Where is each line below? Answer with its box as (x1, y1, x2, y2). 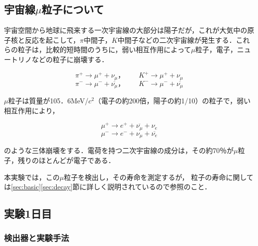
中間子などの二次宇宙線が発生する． (117, 34, 236, 45)
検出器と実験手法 (4, 232, 69, 244)
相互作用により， (4, 105, 59, 115)
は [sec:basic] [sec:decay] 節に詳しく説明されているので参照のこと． (4, 181, 212, 192)
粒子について (41, 1, 104, 17)
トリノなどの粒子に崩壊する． (10, 54, 108, 64)
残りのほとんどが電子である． (17, 155, 115, 165)
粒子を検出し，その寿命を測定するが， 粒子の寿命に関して (64, 171, 254, 182)
